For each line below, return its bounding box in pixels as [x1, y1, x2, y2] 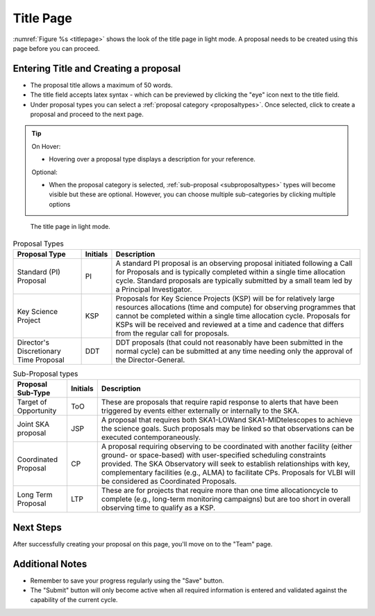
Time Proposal [17, 355, 65, 365]
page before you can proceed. [12, 44, 100, 52]
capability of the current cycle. [30, 596, 118, 604]
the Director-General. [115, 355, 185, 365]
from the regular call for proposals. [115, 328, 229, 338]
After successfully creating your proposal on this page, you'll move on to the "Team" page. [12, 539, 273, 548]
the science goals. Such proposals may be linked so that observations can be [101, 424, 355, 434]
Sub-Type [17, 388, 51, 398]
